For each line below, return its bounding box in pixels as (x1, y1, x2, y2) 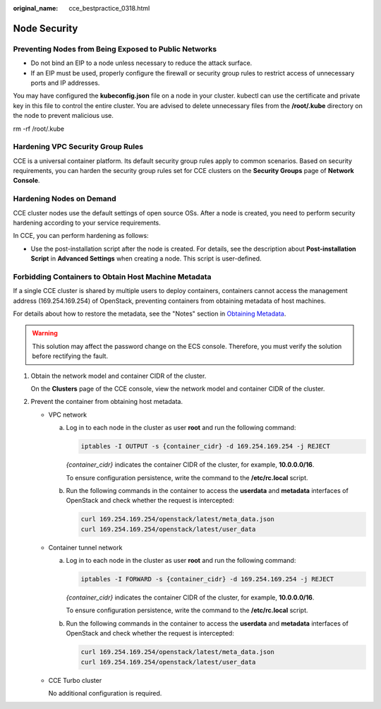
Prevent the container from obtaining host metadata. (30, 398, 183, 406)
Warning (32, 329, 58, 338)
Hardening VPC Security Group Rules (13, 142, 144, 152)
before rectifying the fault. (32, 352, 109, 360)
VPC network (48, 410, 87, 419)
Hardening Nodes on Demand (13, 194, 116, 204)
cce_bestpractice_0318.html (68, 4, 150, 12)
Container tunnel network (48, 543, 123, 552)
